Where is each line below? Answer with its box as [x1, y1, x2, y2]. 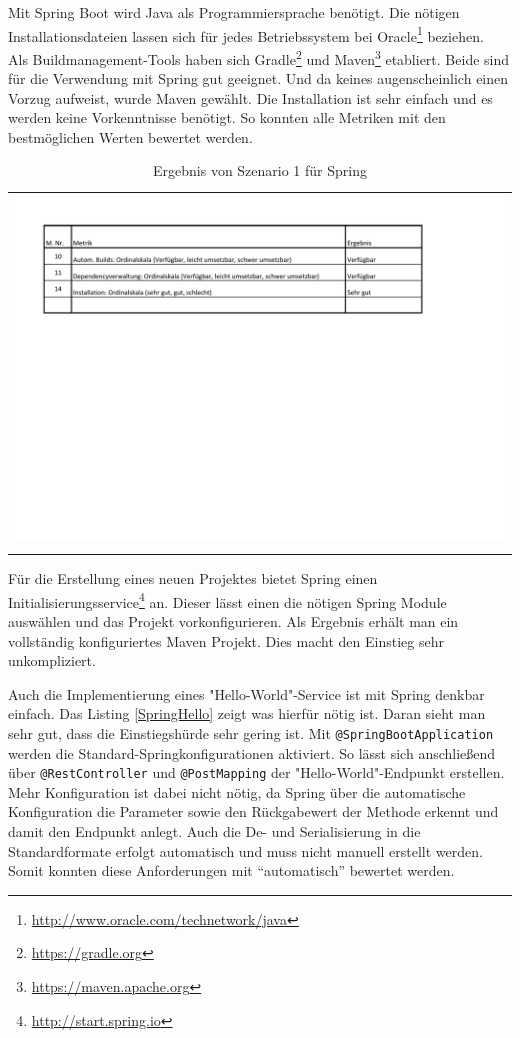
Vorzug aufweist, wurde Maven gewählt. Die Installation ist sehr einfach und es [8, 87, 493, 108]
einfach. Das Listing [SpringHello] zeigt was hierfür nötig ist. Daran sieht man [8, 703, 486, 724]
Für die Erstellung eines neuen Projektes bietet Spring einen [8, 568, 378, 589]
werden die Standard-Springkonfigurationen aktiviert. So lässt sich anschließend [8, 742, 496, 763]
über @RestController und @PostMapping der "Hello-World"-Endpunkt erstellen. [8, 762, 505, 783]
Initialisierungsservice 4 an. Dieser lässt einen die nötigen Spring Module [8, 588, 447, 612]
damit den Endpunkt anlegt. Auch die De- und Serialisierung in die [8, 821, 421, 841]
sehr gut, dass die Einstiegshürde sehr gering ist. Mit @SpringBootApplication [8, 722, 494, 743]
